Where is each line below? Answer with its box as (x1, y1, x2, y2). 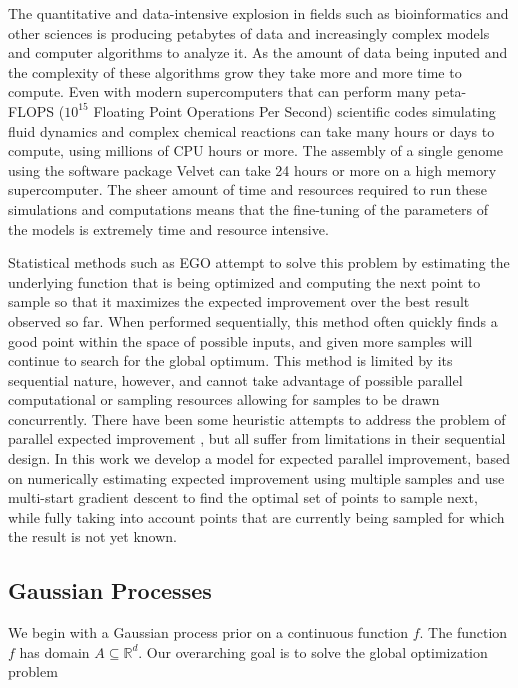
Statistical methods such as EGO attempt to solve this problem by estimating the (8, 252, 510, 273)
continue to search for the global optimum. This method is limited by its (8, 350, 453, 371)
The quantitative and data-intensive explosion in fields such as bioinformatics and (8, 3, 509, 23)
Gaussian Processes (8, 575, 212, 606)
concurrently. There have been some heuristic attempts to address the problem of (8, 408, 506, 429)
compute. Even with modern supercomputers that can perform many (8, 81, 431, 102)
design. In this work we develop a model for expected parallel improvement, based (8, 448, 511, 469)
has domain (19, 641, 90, 662)
